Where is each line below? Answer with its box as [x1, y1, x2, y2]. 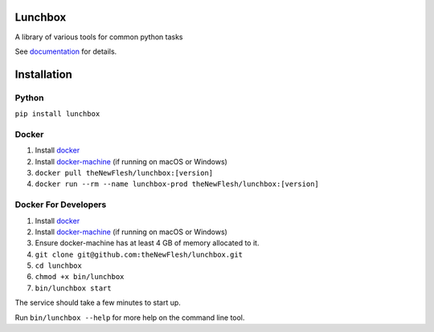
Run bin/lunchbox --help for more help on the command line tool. [14, 313, 245, 322]
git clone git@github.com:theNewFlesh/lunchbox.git [35, 249, 244, 259]
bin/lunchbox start [35, 283, 112, 293]
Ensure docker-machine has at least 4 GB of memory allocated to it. [35, 238, 260, 248]
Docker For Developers [14, 199, 107, 210]
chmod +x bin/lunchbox [35, 273, 125, 281]
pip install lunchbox [14, 109, 100, 119]
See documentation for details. [14, 47, 117, 56]
